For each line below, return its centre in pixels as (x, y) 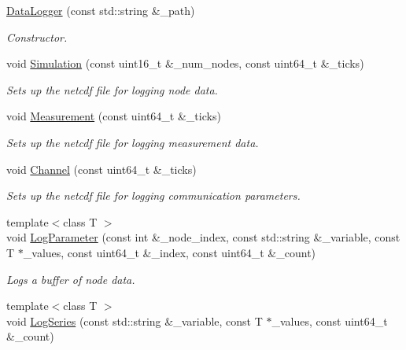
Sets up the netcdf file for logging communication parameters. (153, 195)
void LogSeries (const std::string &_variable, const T (135, 321)
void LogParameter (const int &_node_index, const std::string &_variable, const (203, 237)
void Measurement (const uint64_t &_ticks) (114, 116)
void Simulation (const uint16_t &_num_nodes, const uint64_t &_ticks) (185, 63)
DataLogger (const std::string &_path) (101, 10)
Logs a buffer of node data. (71, 279)
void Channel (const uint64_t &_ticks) (101, 169)
